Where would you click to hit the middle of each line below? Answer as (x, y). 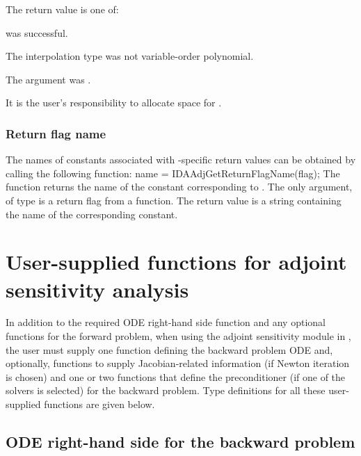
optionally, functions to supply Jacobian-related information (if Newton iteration (178, 363)
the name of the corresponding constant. (92, 214)
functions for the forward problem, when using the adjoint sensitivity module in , (178, 336)
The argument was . (48, 79)
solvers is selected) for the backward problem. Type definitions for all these (166, 390)
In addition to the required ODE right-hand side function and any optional (166, 322)
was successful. (37, 32)
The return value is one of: (62, 9)
